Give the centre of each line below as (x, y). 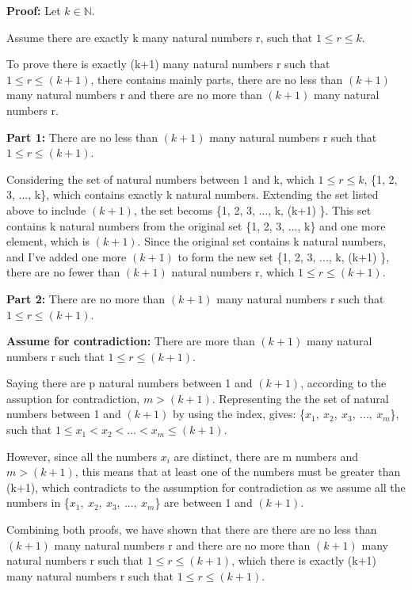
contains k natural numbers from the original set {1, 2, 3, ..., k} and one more (196, 225)
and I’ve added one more (67, 256)
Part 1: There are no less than (82, 137)
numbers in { (38, 502)
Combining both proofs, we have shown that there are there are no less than (192, 529)
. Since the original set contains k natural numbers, (262, 241)
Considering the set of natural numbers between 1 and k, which (160, 179)
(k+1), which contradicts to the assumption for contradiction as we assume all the (206, 487)
